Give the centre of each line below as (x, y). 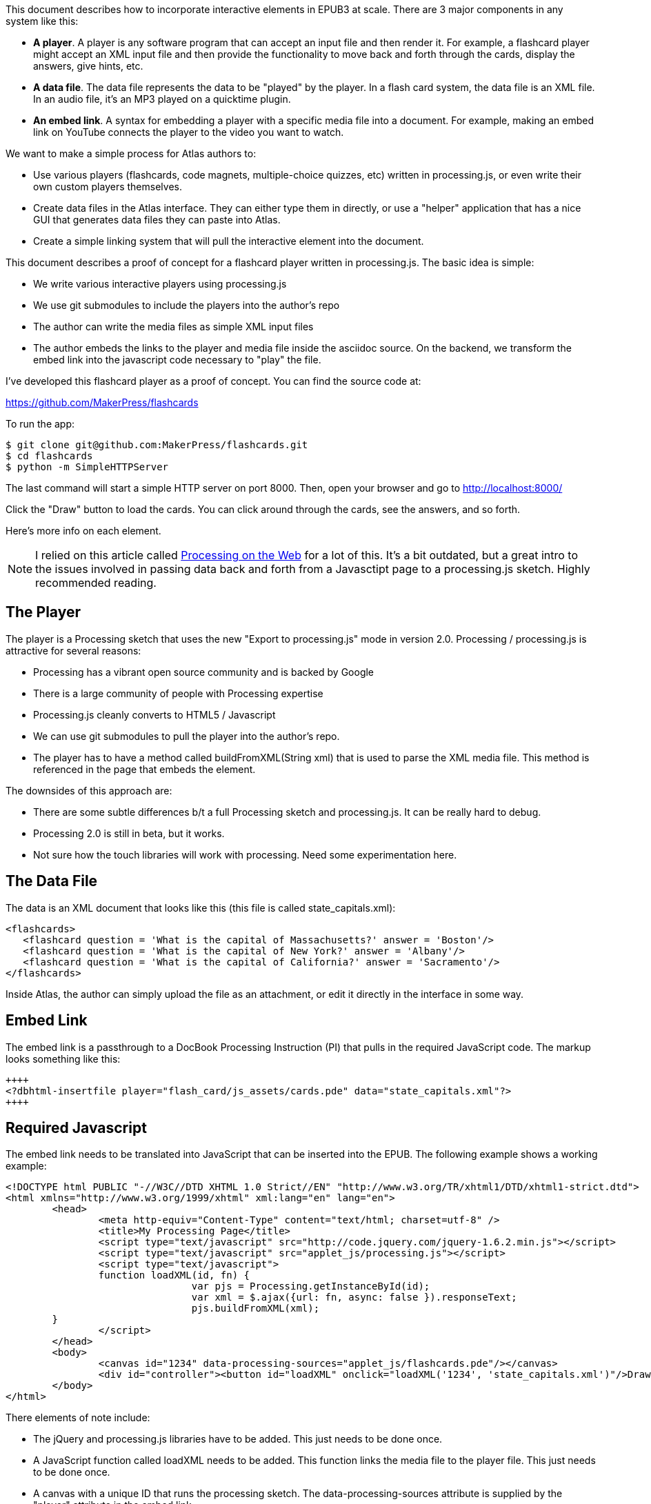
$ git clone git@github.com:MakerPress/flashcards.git (157, 445)
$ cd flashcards (49, 456)
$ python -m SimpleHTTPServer (87, 467)
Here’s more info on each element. (83, 531)
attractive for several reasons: (73, 650)
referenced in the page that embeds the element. (144, 769)
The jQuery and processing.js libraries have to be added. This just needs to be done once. (238, 1439)
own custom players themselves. (108, 187)
